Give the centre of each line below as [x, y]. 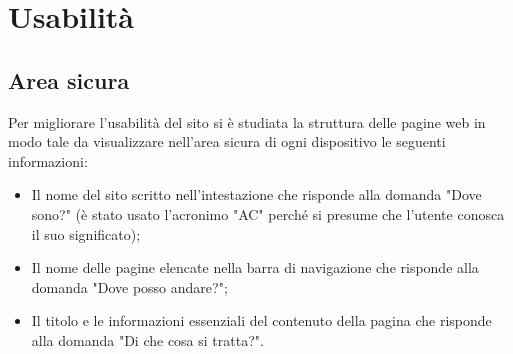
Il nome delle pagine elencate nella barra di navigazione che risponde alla [255, 267]
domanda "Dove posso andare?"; [129, 286]
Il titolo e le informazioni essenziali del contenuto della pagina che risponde [261, 320]
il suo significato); [86, 233]
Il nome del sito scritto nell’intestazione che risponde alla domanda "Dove [256, 194]
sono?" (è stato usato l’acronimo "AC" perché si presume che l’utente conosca [268, 213]
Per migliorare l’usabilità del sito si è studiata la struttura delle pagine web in [247, 121]
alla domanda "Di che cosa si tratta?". [147, 339]
